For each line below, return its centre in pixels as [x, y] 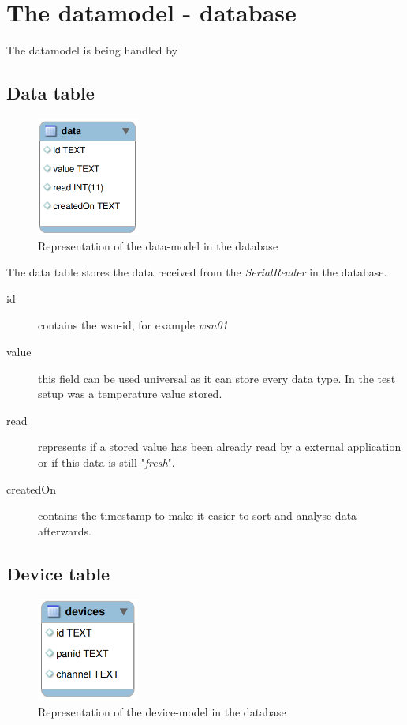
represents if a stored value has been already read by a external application [220, 447]
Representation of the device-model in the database [162, 711]
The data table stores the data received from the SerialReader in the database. [197, 272]
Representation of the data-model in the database [158, 245]
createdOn [32, 488]
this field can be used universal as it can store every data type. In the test [217, 378]
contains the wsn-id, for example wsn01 [133, 325]
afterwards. [65, 530]
